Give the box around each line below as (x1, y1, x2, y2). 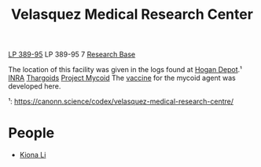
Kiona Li (19, 151, 46, 160)
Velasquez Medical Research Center (10, 5, 254, 24)
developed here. (8, 82, 61, 91)
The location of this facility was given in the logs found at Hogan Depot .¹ (8, 65, 242, 74)
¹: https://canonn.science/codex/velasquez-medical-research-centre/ (8, 96, 234, 107)
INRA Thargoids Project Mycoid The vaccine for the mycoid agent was (8, 73, 236, 83)
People (8, 124, 55, 142)
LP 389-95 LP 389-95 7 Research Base (8, 49, 136, 60)
